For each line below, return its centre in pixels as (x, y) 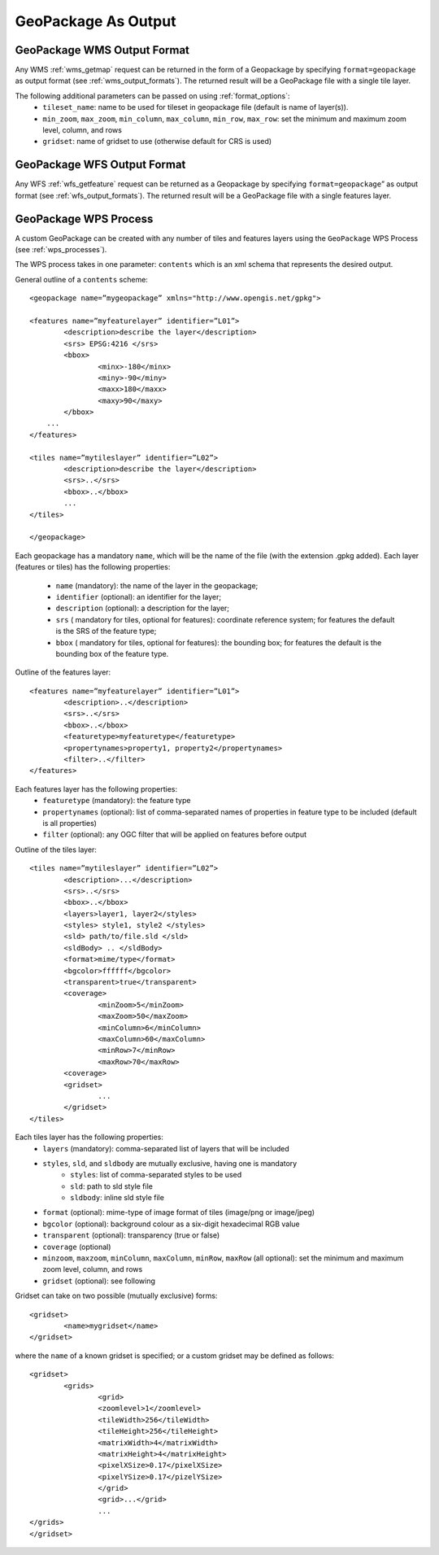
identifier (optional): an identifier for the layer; (139, 596)
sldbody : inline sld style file (117, 1198)
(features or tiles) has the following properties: (93, 567)
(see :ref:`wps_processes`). (61, 249)
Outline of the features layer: (63, 672)
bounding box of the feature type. (112, 653)
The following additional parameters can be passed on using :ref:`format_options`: (152, 96)
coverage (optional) (77, 1247)
